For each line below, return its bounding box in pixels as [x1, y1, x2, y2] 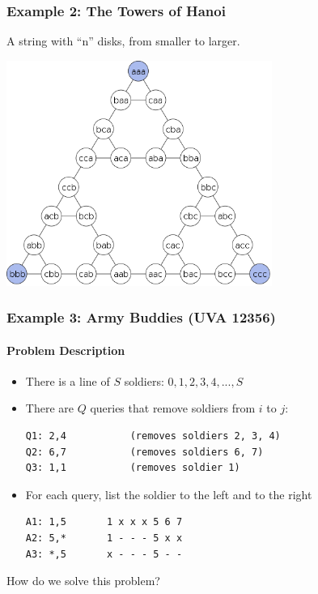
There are [25, 400, 74, 417]
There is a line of [25, 372, 110, 389]
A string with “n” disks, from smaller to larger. [6, 32, 240, 49]
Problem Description [6, 341, 125, 358]
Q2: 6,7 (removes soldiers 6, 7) [25, 446, 264, 458]
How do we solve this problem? [6, 572, 160, 589]
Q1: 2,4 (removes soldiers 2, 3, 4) [25, 430, 281, 442]
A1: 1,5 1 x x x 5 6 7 [25, 516, 183, 528]
